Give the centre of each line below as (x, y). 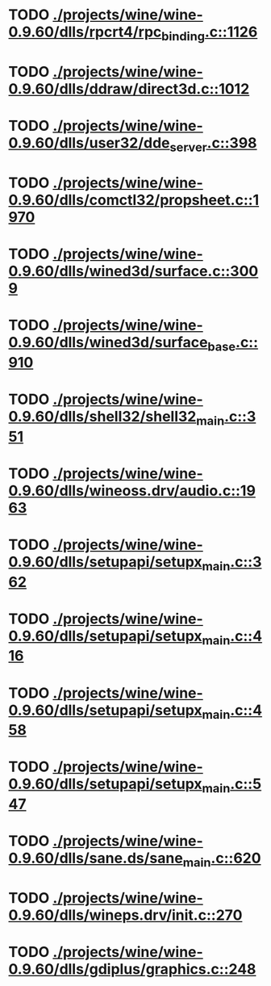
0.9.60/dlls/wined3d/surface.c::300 (133, 271)
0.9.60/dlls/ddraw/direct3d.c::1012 (129, 88)
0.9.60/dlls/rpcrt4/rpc (85, 32)
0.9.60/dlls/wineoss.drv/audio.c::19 (132, 491)
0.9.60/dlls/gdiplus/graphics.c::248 (132, 969)
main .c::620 (222, 860)
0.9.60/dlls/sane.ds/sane (96, 858)
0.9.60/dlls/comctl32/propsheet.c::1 (134, 200)
